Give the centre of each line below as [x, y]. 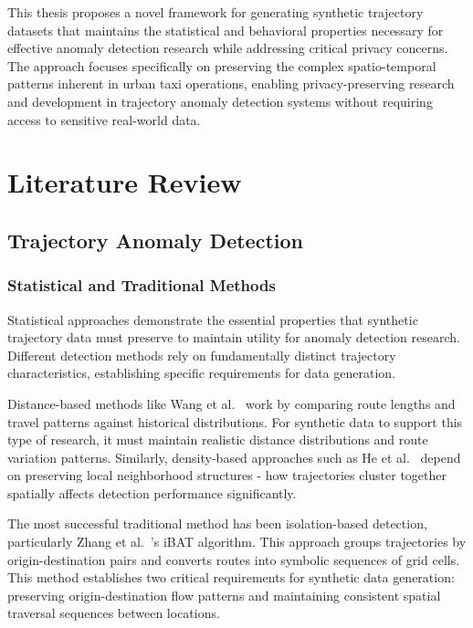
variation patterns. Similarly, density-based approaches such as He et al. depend [234, 457]
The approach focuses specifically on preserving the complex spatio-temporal [222, 65]
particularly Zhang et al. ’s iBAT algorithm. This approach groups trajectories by [237, 542]
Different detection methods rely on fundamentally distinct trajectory [202, 355]
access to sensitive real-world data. [104, 119]
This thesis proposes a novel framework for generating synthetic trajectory [215, 12]
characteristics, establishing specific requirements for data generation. [201, 373]
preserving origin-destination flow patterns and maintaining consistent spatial [224, 595]
